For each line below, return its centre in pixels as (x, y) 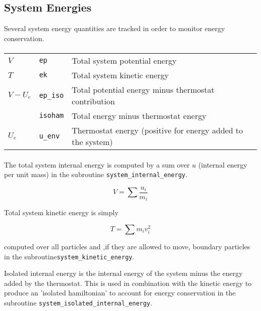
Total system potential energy (124, 60)
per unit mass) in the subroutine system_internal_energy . (96, 174)
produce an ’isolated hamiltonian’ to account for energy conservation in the (120, 293)
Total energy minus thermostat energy (139, 115)
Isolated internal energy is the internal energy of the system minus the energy (123, 273)
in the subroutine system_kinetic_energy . (69, 256)
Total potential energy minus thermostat (143, 89)
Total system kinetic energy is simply (61, 212)
